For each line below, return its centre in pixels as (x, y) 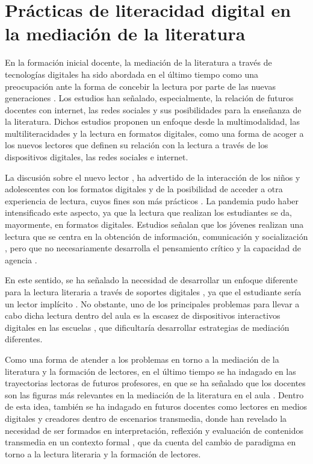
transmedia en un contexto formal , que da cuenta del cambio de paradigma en (150, 442)
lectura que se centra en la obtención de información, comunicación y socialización (156, 236)
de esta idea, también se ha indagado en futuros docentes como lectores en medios (156, 406)
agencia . (21, 259)
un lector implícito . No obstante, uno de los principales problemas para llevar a (152, 303)
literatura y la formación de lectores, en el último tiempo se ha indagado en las (150, 371)
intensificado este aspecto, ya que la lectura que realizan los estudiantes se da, (148, 212)
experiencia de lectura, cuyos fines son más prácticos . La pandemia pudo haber (152, 200)
